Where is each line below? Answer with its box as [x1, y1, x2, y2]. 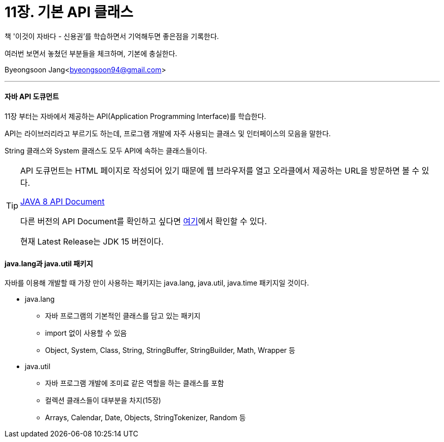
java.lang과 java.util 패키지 [5, 259, 93, 268]
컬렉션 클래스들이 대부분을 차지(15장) [45, 396, 162, 405]
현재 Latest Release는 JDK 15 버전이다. [20, 236, 164, 247]
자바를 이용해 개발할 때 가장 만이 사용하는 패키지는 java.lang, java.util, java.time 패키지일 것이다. [5, 278, 309, 288]
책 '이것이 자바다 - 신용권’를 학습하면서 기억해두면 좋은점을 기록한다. [5, 31, 219, 41]
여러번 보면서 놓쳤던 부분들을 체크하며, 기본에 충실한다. [5, 49, 177, 58]
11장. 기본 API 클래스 [5, 4, 133, 21]
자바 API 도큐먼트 [5, 92, 59, 101]
